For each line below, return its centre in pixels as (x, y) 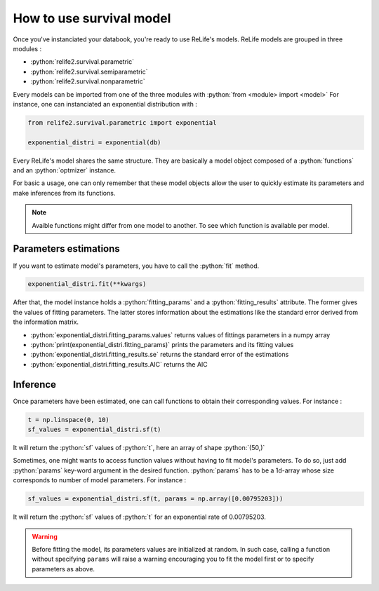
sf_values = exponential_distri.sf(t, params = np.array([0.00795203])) (155, 499)
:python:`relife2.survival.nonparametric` (88, 81)
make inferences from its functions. (64, 193)
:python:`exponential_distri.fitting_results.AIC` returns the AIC (119, 364)
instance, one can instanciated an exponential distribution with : (105, 104)
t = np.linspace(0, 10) (69, 420)
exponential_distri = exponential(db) (94, 142)
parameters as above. (63, 569)
